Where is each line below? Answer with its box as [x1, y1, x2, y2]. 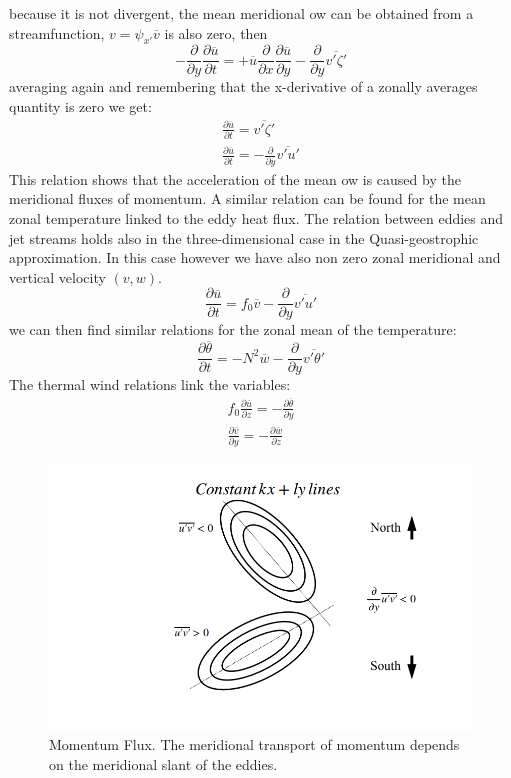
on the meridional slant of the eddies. [49, 753, 278, 774]
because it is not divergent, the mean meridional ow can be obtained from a [9, 3, 474, 23]
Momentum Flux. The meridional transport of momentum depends [49, 734, 460, 755]
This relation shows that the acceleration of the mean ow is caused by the [9, 168, 461, 189]
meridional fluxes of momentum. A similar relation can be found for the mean [9, 188, 486, 209]
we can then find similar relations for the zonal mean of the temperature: [9, 319, 457, 340]
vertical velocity [9, 266, 106, 287]
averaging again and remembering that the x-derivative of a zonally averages [9, 76, 478, 97]
